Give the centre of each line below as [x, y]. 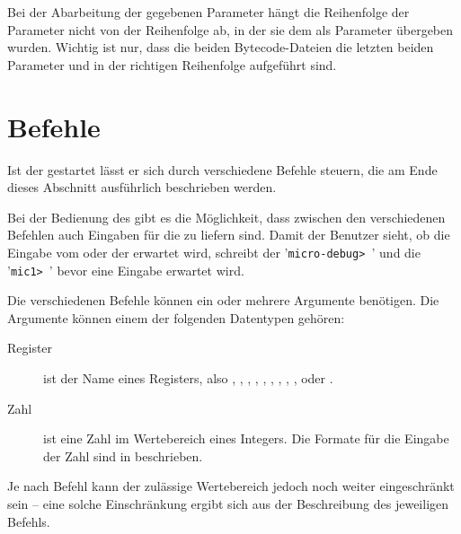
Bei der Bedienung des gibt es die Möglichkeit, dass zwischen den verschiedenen [226, 217]
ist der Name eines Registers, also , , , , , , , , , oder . [188, 377]
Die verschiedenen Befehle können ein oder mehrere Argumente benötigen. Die [223, 300]
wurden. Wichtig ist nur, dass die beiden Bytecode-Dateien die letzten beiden [221, 47]
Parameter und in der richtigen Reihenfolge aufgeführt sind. [172, 64]
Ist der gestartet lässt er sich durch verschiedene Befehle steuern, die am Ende [222, 169]
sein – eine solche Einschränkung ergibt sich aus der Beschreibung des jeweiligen [228, 503]
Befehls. [29, 521]
